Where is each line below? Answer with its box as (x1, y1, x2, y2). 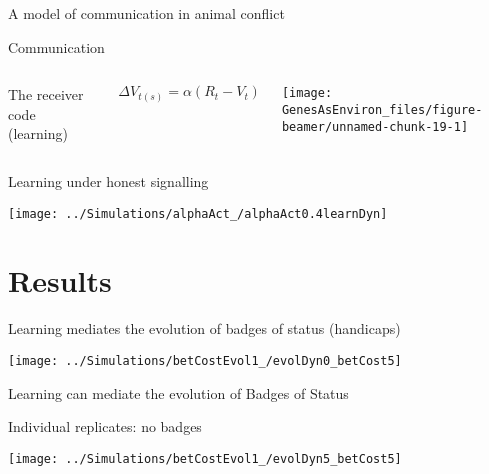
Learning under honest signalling (8, 170, 209, 191)
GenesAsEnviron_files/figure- (281, 102, 483, 117)
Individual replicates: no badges (8, 416, 202, 437)
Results (8, 260, 112, 301)
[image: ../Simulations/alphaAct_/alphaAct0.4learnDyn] (8, 206, 388, 221)
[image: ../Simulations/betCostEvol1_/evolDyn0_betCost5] (8, 353, 402, 368)
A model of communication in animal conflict (8, 3, 285, 23)
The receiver (8, 84, 84, 105)
